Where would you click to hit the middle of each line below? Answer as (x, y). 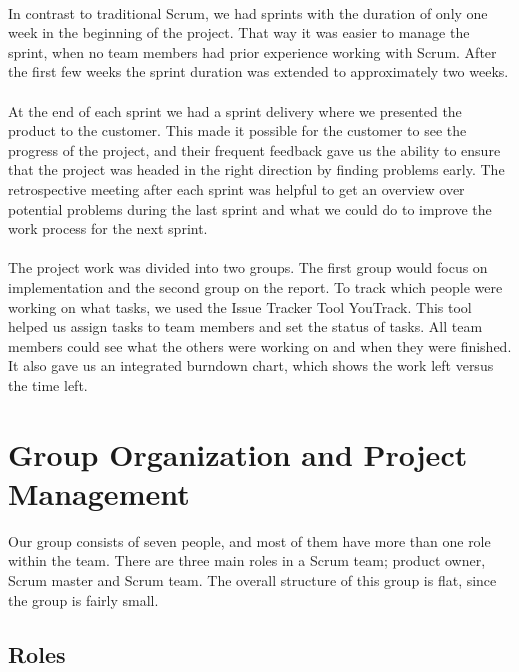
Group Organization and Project (238, 453)
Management (99, 492)
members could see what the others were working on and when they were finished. (260, 345)
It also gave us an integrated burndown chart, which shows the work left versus (251, 365)
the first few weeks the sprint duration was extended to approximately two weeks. (258, 71)
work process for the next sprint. (108, 228)
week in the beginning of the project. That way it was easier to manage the (239, 32)
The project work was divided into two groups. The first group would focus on (248, 267)
